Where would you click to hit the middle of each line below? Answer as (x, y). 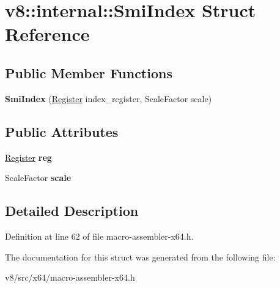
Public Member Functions (89, 72)
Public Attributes (62, 131)
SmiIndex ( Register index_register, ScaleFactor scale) (109, 98)
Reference (47, 34)
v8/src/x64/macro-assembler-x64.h (70, 277)
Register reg (28, 157)
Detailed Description (72, 211)
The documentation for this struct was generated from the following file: (140, 257)
